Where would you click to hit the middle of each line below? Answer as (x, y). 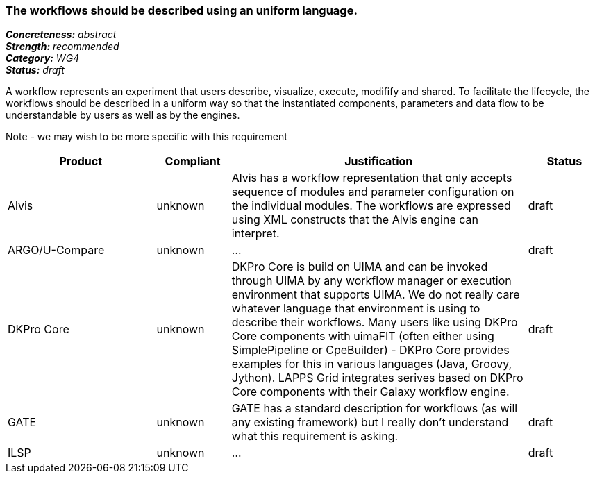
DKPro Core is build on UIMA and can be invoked (360, 267)
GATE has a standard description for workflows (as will (375, 409)
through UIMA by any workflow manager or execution (371, 281)
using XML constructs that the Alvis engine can (355, 220)
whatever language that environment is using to (356, 309)
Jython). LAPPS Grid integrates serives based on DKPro (377, 378)
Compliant (193, 161)
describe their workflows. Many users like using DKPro (375, 322)
